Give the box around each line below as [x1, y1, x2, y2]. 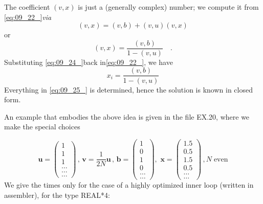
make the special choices [4, 121, 80, 132]
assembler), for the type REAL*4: [4, 189, 110, 200]
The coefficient [4, 2, 50, 12]
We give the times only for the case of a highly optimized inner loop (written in [4, 179, 254, 190]
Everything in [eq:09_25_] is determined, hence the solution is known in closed [4, 84, 253, 95]
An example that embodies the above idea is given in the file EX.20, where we [4, 111, 250, 122]
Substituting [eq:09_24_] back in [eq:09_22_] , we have [4, 56, 173, 67]
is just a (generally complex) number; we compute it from [78, 2, 259, 12]
